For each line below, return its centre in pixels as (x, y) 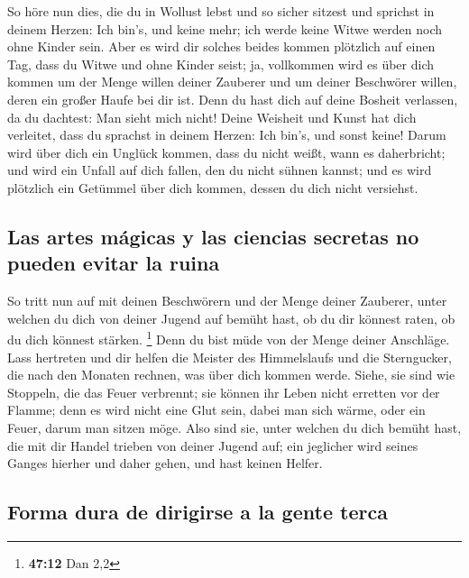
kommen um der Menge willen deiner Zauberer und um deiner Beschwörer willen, (232, 82)
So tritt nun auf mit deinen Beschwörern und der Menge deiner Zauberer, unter (227, 301)
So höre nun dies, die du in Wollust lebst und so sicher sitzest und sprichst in (221, 11)
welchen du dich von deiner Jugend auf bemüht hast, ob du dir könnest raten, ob (231, 318)
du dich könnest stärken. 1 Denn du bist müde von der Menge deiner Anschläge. (229, 338)
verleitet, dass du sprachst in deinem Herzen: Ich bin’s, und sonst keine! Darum (227, 135)
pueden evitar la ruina (114, 263)
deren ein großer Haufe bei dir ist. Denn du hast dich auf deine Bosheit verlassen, (233, 99)
